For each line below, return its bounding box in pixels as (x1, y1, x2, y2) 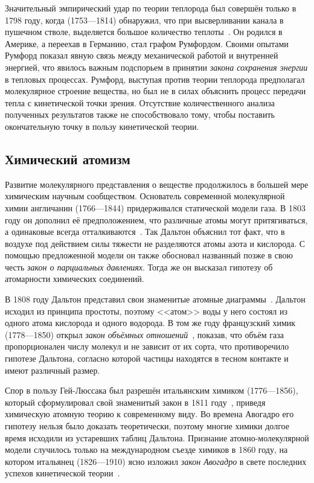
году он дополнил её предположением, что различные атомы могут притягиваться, (5, 213, 308, 226)
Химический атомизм (5, 149, 130, 168)
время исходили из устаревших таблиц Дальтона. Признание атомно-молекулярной (5, 431, 309, 444)
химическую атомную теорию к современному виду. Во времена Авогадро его (5, 408, 294, 420)
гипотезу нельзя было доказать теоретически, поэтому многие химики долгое (5, 420, 289, 432)
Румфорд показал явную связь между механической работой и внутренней (5, 49, 278, 62)
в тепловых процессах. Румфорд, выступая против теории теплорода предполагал (5, 72, 305, 85)
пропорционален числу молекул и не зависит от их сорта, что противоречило (5, 340, 289, 353)
